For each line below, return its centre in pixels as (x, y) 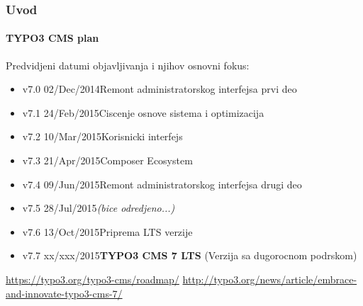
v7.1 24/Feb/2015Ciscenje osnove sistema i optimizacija (143, 112)
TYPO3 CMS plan (52, 38)
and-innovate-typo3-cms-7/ (64, 293)
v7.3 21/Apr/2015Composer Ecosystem (107, 160)
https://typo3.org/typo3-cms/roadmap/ (93, 279)
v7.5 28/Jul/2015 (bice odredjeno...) (99, 208)
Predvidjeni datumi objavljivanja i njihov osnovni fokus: (128, 65)
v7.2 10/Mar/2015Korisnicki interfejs (102, 136)
